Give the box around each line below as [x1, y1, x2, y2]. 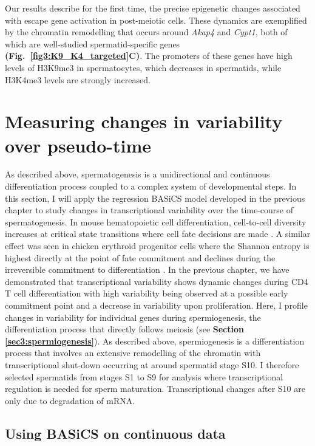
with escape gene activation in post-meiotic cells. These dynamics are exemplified [5, 13, 307, 26]
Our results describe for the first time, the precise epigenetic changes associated [5, 2, 300, 14]
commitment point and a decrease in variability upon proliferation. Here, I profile [5, 299, 308, 311]
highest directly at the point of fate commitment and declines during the [5, 251, 276, 264]
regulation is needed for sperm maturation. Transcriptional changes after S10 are [5, 382, 305, 395]
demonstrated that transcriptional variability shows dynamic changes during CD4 [5, 275, 308, 287]
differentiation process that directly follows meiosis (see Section [5, 323, 244, 335]
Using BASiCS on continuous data [5, 424, 226, 442]
